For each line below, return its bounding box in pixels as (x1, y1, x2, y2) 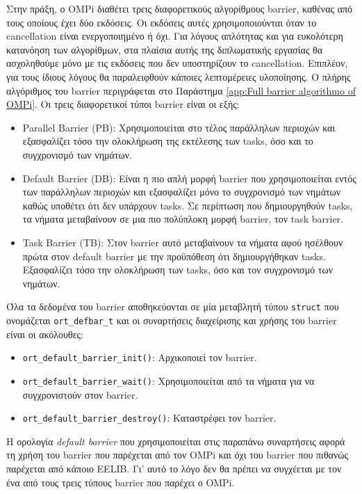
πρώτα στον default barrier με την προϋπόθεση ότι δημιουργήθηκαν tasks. (22, 248, 326, 263)
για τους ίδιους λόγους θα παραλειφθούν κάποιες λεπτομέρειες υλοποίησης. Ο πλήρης (6, 69, 351, 83)
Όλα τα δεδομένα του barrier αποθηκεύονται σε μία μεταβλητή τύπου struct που (6, 299, 339, 314)
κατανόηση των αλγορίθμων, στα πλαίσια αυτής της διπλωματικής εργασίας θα (6, 42, 323, 56)
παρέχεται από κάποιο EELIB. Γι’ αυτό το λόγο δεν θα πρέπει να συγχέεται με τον (6, 461, 342, 475)
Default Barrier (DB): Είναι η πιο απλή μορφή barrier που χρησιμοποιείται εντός (22, 170, 356, 185)
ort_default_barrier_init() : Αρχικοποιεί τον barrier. (22, 350, 257, 365)
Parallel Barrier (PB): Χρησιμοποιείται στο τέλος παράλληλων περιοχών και (22, 120, 336, 134)
